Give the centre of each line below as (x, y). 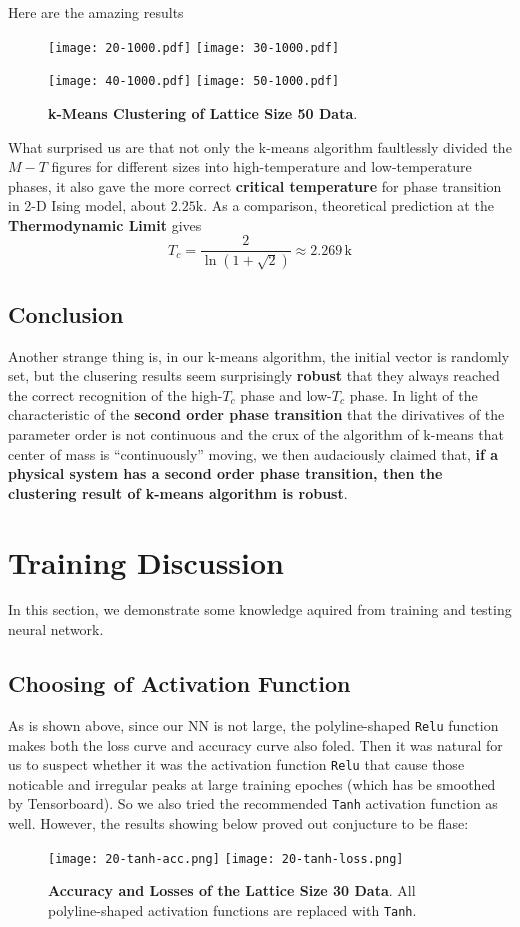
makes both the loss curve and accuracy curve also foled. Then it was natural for (255, 744)
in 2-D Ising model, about (87, 205)
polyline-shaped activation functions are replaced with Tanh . (232, 909)
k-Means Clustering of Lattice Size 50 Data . (203, 112)
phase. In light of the (413, 394)
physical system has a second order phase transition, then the (225, 473)
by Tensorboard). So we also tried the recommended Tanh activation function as (253, 803)
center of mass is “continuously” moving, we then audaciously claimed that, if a (253, 453)
